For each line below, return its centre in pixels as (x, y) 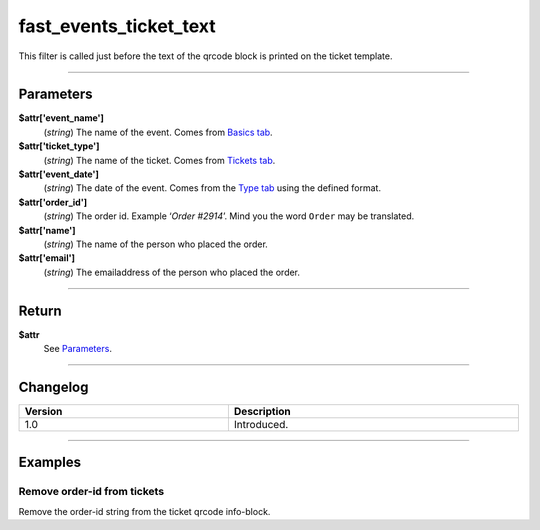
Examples (50, 462)
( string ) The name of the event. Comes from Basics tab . (158, 132)
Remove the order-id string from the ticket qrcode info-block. (144, 511)
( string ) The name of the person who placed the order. (156, 244)
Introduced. (261, 424)
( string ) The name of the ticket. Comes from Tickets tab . (159, 160)
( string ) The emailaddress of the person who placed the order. (171, 272)
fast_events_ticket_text (117, 26)
